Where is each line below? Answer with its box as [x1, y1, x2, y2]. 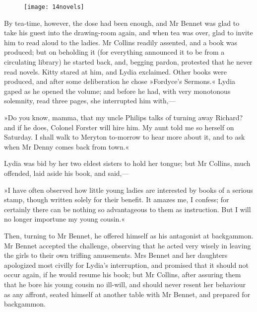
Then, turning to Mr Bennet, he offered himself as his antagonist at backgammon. [4, 230, 254, 240]
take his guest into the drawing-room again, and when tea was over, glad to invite [4, 27, 253, 38]
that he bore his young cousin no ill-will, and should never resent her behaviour [4, 279, 246, 289]
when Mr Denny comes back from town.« [4, 141, 129, 152]
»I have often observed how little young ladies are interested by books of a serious [4, 184, 253, 195]
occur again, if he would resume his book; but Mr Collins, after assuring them [4, 269, 241, 280]
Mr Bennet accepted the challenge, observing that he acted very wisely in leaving [4, 240, 251, 250]
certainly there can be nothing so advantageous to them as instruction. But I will [4, 204, 251, 214]
